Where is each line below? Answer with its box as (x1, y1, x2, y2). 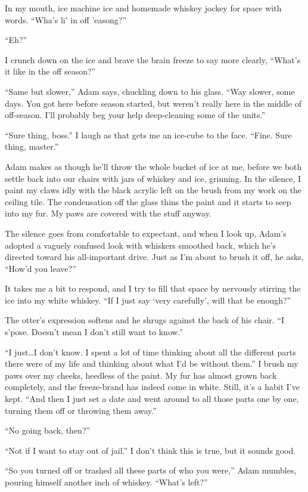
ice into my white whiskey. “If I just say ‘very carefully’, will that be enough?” (5, 293, 291, 306)
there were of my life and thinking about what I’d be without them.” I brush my (5, 357, 298, 370)
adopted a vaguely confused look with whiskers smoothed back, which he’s (5, 239, 276, 251)
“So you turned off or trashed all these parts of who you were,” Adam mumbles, (5, 464, 297, 476)
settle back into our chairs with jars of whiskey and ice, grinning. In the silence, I (5, 172, 301, 184)
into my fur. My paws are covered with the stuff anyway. (5, 207, 211, 219)
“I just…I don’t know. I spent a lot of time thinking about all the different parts (5, 345, 296, 358)
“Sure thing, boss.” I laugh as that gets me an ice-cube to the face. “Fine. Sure (5, 128, 292, 141)
